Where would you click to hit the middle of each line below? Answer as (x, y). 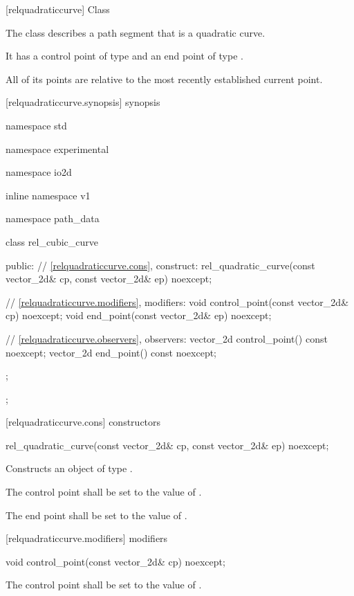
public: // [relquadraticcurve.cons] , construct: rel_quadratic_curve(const (160, 265)
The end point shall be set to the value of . (96, 515)
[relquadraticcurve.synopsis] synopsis (83, 102)
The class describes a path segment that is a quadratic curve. (136, 32)
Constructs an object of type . (69, 468)
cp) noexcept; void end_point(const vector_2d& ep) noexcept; (139, 315)
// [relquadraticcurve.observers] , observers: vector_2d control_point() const (167, 338)
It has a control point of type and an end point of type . (124, 56)
